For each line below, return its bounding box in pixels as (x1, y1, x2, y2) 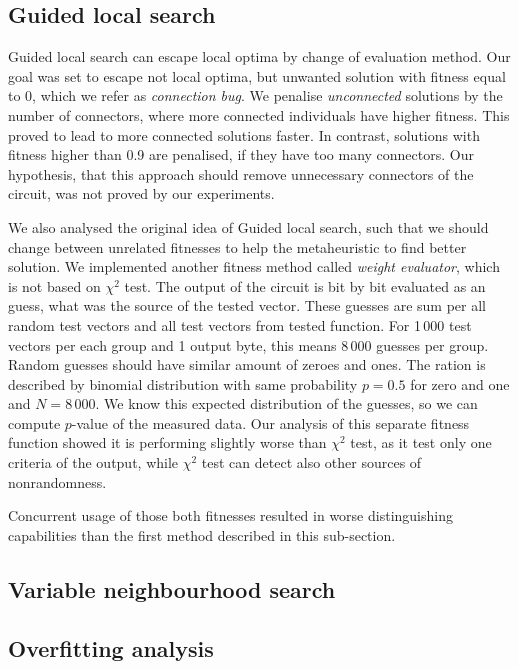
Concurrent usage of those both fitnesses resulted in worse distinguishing (8, 505, 453, 526)
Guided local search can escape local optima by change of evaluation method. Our (8, 46, 511, 67)
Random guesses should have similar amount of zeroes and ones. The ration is (8, 354, 486, 375)
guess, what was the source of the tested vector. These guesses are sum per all (8, 295, 486, 316)
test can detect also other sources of (201, 452, 422, 473)
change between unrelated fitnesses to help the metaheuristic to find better (8, 236, 467, 257)
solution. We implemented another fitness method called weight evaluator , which (8, 256, 500, 277)
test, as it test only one (350, 432, 492, 453)
